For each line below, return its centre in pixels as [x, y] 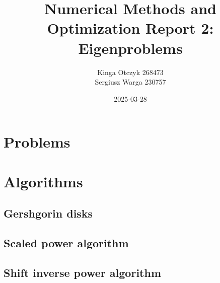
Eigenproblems [130, 48]
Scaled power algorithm [66, 243]
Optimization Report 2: [130, 28]
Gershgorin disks [48, 213]
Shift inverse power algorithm [83, 272]
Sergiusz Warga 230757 [130, 82]
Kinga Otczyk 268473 [130, 72]
